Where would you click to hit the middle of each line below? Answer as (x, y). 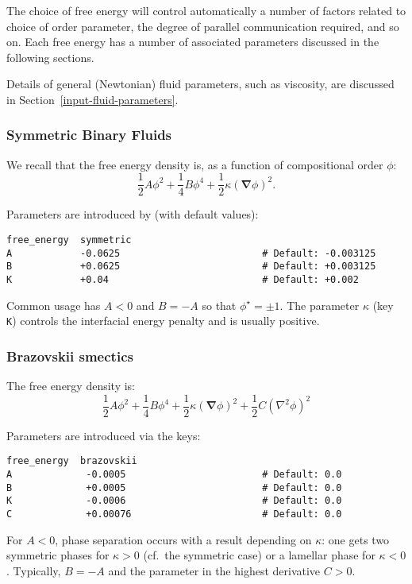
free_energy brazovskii (72, 461)
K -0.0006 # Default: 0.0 (174, 501)
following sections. (50, 57)
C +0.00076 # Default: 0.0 (174, 514)
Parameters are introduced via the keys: (104, 435)
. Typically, (34, 570)
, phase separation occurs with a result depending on (183, 539)
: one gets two (356, 539)
